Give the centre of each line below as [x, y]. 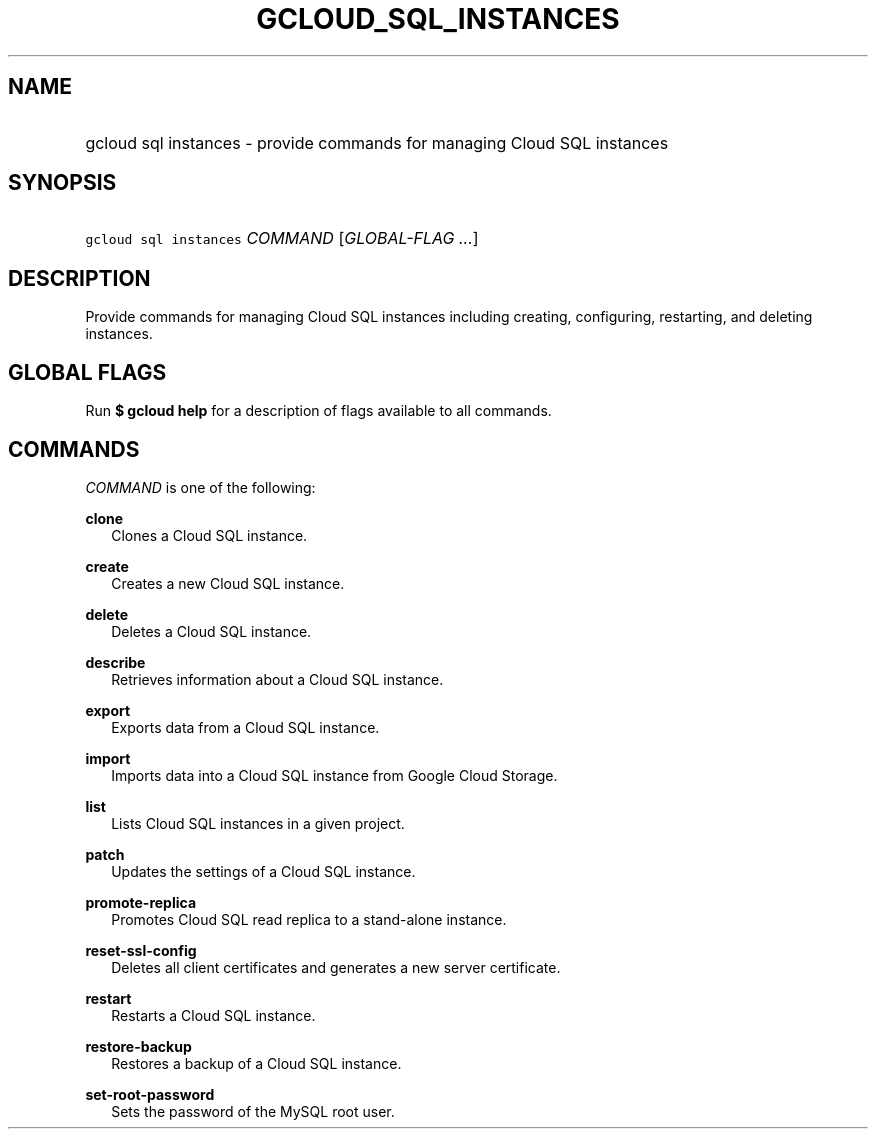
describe [115, 662]
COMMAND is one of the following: [200, 487]
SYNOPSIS [62, 183]
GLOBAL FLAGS [87, 372]
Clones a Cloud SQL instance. [209, 535]
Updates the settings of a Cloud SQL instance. [263, 871]
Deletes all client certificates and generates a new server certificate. [336, 967]
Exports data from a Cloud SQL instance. [245, 727]
